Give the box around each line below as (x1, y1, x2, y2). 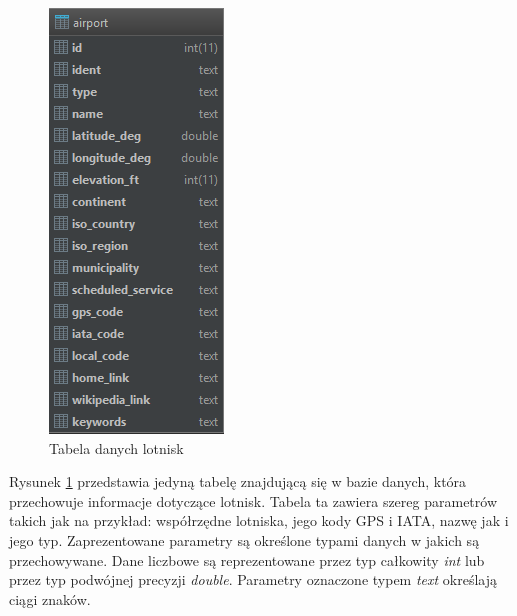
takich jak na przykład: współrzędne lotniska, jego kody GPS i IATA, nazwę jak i (9, 510, 509, 531)
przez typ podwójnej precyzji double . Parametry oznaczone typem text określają (9, 569, 498, 590)
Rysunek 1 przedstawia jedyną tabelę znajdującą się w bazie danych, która (9, 471, 467, 492)
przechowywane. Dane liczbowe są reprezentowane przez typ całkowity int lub (9, 549, 485, 570)
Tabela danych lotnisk (49, 437, 184, 458)
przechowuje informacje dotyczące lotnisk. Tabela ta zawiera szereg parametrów (9, 490, 497, 511)
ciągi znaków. (9, 588, 91, 609)
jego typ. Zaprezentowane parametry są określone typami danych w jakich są (9, 529, 480, 550)
